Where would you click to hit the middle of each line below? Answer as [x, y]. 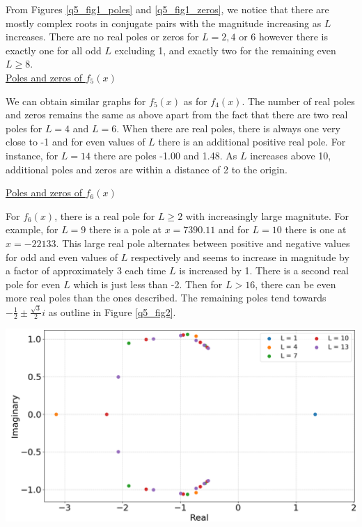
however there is [293, 37]
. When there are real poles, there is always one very [228, 128]
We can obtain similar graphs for [76, 101]
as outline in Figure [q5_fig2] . [112, 312]
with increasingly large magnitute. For [267, 215]
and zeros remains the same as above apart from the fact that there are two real [177, 115]
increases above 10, [291, 155]
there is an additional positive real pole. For [252, 142]
